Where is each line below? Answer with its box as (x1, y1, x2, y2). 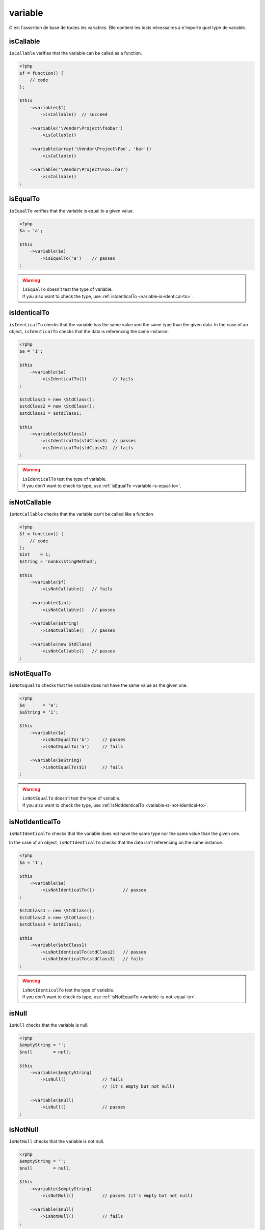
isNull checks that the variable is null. (9, 1022, 89, 1028)
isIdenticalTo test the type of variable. (22, 476, 107, 482)
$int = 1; (19, 552, 51, 557)
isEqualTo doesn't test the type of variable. (22, 286, 113, 292)
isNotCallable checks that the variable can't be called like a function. (9, 511, 155, 517)
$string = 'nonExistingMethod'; (19, 558, 98, 564)
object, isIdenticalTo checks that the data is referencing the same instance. (9, 328, 169, 334)
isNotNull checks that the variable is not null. (9, 1138, 105, 1144)
